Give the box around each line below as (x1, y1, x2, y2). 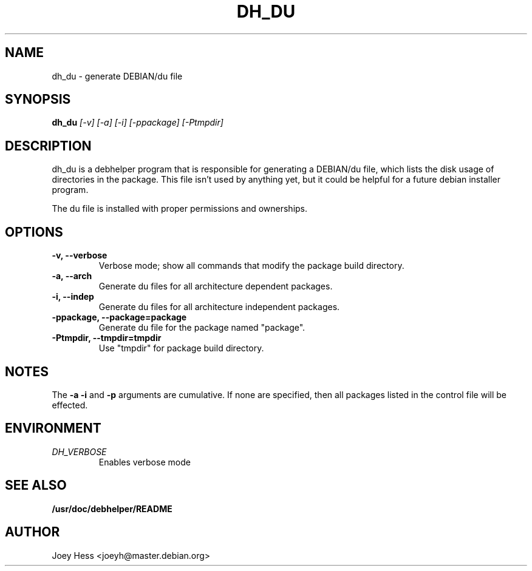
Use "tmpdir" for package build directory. (98, 343, 264, 354)
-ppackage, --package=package (52, 312, 187, 323)
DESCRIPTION (5, 138, 92, 154)
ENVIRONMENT (5, 421, 101, 436)
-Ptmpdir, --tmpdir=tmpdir (52, 333, 162, 343)
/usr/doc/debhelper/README (52, 503, 172, 514)
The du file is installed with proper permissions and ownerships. (52, 203, 308, 214)
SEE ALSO (5, 478, 67, 493)
